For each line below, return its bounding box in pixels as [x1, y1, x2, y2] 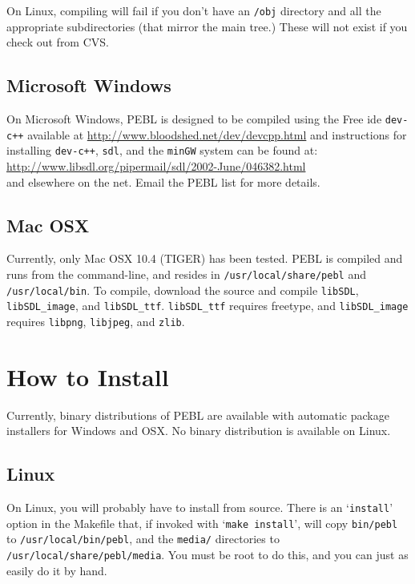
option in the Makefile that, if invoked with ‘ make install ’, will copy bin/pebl [6, 514, 398, 531]
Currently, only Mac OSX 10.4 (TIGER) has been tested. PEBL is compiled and [6, 250, 403, 267]
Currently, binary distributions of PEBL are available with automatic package [6, 406, 389, 423]
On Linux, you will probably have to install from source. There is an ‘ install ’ [6, 499, 393, 516]
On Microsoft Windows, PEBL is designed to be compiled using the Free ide [6, 111, 382, 127]
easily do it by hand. [6, 562, 107, 578]
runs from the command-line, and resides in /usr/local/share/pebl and [6, 266, 366, 282]
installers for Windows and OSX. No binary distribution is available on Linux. [6, 422, 391, 439]
